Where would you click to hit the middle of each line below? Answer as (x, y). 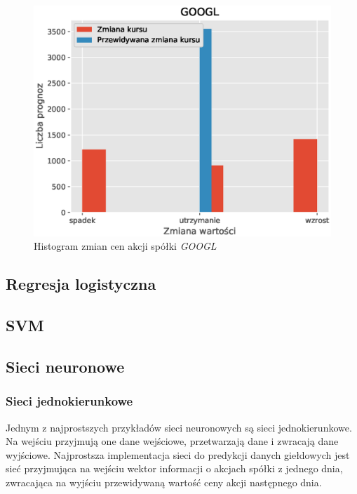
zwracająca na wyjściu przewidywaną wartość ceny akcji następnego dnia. (164, 482)
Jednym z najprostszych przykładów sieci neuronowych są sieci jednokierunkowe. (179, 427)
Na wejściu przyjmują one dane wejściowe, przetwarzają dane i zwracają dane (172, 441)
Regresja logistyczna (81, 284)
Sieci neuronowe (65, 366)
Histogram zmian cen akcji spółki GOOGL (125, 246)
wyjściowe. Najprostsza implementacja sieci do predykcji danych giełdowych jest (178, 454)
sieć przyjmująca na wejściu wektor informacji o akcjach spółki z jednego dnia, (174, 468)
